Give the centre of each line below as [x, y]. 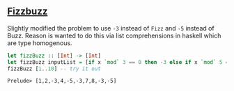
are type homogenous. [40, 43]
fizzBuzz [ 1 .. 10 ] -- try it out [54, 69]
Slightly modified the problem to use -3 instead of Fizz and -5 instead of [111, 28]
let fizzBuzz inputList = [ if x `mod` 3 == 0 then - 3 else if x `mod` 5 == [119, 62]
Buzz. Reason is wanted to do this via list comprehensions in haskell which [114, 35]
